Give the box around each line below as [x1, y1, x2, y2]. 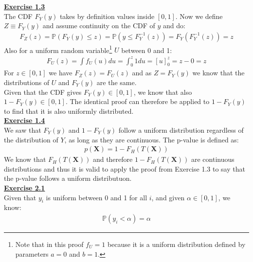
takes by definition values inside [59, 11, 155, 21]
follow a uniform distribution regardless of [118, 124, 244, 135]
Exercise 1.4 [4, 115, 45, 125]
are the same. [96, 77, 137, 87]
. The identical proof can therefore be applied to [65, 96, 210, 106]
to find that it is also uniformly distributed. [4, 105, 134, 116]
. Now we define [175, 11, 223, 21]
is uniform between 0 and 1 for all [46, 192, 147, 202]
